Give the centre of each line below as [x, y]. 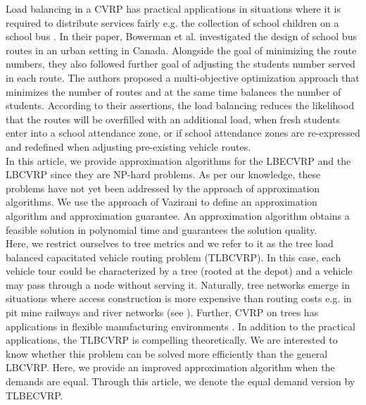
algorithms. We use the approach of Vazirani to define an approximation [162, 202]
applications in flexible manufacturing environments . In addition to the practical [181, 326]
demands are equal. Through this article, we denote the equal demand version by [181, 381]
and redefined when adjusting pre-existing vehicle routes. [128, 146]
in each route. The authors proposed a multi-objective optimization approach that [183, 77]
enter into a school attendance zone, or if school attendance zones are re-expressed [183, 133]
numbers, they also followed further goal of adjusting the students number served [181, 64]
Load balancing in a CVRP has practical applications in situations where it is [173, 8]
